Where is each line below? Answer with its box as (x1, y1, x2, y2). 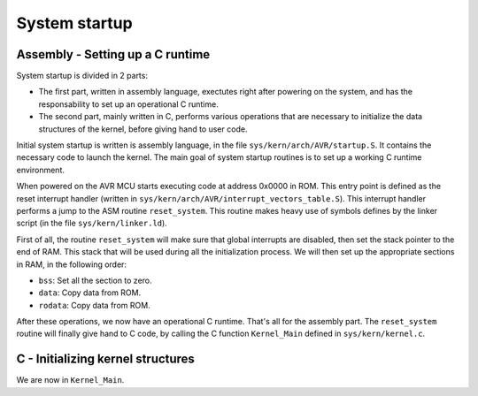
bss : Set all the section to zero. (38, 275, 152, 286)
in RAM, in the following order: (16, 259, 127, 270)
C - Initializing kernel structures (16, 352, 195, 367)
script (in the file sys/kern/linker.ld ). (16, 217, 167, 229)
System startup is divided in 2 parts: (16, 71, 148, 81)
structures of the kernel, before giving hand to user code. (38, 124, 248, 134)
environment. (16, 164, 66, 175)
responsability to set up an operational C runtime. (38, 98, 219, 110)
